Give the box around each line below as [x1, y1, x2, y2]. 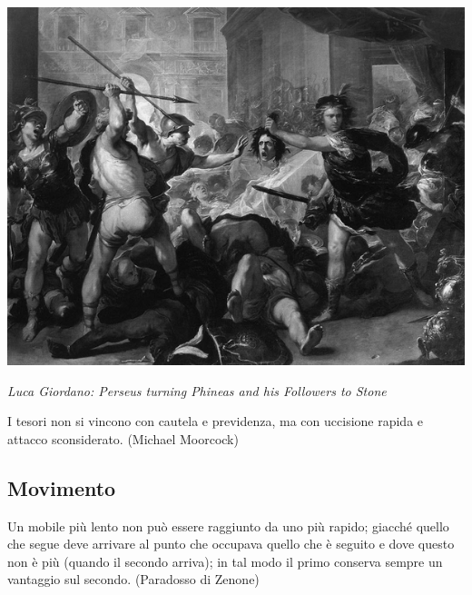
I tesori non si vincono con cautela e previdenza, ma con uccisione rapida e [7, 412, 424, 431]
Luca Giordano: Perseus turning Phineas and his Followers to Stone [7, 381, 387, 400]
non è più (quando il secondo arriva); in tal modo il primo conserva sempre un [7, 551, 443, 570]
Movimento [7, 473, 116, 501]
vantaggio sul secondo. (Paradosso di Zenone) [7, 570, 260, 589]
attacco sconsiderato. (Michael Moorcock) [7, 429, 239, 448]
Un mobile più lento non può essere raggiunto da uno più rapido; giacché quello [7, 516, 449, 535]
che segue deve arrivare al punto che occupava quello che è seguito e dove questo [7, 534, 455, 553]
